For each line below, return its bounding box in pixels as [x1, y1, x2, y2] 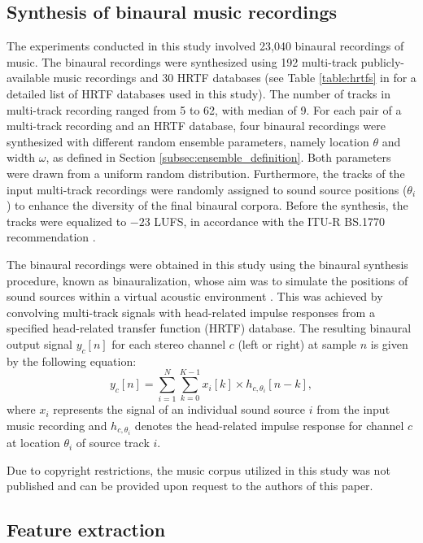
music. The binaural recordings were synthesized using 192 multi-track [7, 53, 358, 70]
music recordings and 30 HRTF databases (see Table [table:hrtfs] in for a [53, 69, 416, 86]
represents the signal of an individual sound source [53, 401, 306, 418]
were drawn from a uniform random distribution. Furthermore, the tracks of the [7, 164, 405, 181]
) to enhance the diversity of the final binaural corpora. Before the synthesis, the [7, 197, 408, 214]
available [7, 69, 50, 86]
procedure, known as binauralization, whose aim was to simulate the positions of [7, 271, 408, 289]
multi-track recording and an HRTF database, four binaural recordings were [7, 117, 386, 134]
